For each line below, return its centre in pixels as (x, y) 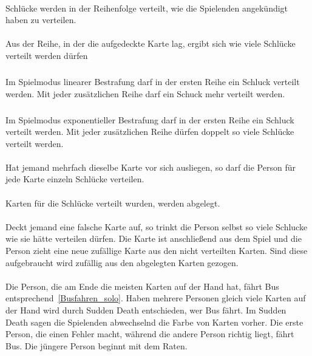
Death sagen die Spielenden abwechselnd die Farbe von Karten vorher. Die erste (154, 322)
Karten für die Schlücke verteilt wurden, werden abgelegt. (113, 203)
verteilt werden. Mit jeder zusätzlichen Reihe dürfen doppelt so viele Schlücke (150, 132)
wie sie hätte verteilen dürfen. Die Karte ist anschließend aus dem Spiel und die (154, 238)
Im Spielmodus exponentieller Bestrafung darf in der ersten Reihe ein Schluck (150, 119)
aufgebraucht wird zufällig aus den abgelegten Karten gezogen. (122, 262)
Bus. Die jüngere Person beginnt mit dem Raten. (97, 345)
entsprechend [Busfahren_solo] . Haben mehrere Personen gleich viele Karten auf (156, 298)
